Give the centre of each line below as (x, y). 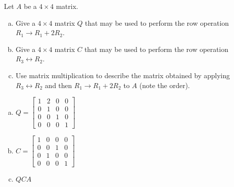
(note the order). (164, 85)
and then (58, 85)
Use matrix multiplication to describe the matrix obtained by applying (123, 75)
